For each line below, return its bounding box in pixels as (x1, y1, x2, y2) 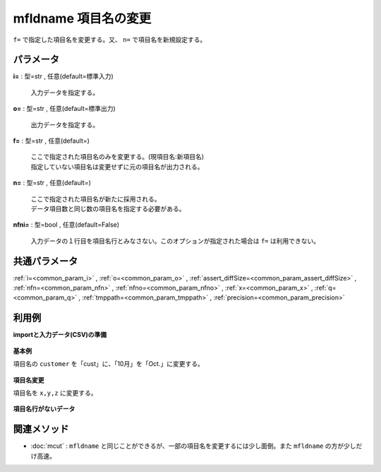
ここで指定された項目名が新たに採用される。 (30, 194, 161, 203)
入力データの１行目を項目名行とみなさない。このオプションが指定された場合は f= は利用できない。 (30, 237, 320, 245)
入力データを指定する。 (30, 88, 99, 97)
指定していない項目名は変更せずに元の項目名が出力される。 (30, 163, 204, 171)
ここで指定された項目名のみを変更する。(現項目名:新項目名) (30, 153, 205, 161)
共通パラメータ (13, 255, 78, 267)
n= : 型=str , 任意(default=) (13, 179, 92, 187)
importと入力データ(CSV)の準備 (13, 331, 107, 339)
